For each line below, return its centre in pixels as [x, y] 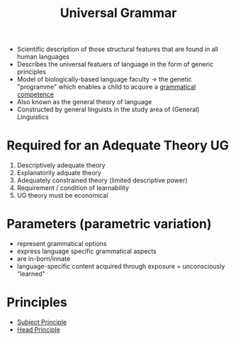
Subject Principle [42, 322]
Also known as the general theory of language [84, 102]
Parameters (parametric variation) [109, 224]
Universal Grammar [118, 13]
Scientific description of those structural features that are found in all [118, 49]
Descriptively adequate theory [61, 165]
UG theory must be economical [62, 196]
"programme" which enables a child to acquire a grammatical [106, 87]
